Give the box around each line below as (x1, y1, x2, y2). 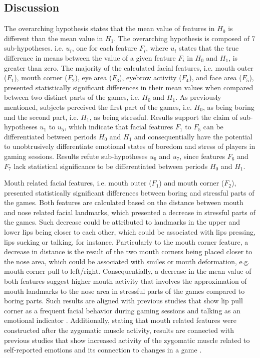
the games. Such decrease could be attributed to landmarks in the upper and (4, 217, 240, 227)
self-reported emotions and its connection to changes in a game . (4, 344, 202, 355)
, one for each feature (72, 43, 137, 53)
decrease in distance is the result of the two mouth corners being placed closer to (4, 246, 252, 257)
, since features (179, 150, 225, 161)
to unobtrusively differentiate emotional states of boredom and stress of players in (4, 141, 255, 151)
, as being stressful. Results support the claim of (89, 111, 238, 122)
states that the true (179, 43, 239, 53)
